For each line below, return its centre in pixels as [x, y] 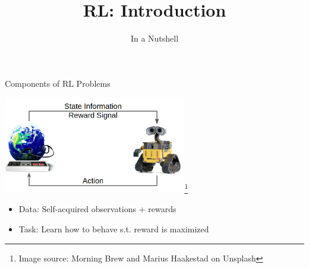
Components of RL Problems [58, 83]
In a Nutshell [154, 38]
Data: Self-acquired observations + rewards [97, 209]
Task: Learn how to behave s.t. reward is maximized [114, 228]
